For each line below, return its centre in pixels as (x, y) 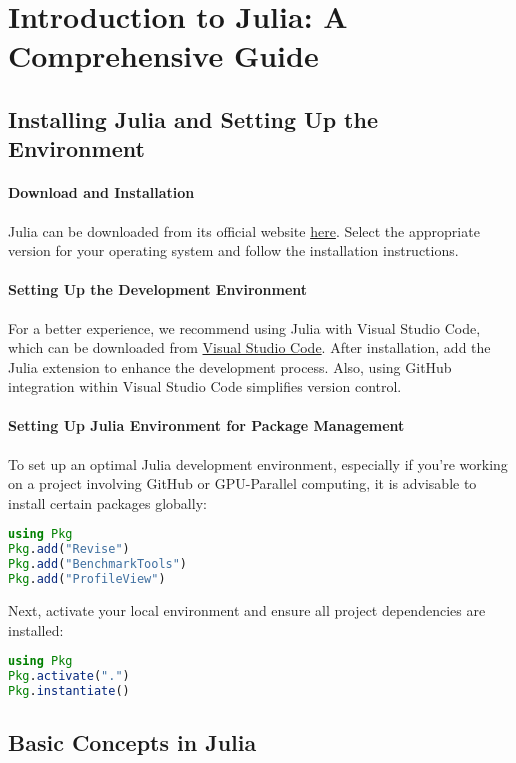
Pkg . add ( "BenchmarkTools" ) (98, 564)
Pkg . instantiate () (69, 690)
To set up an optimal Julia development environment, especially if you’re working (258, 463)
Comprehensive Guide (163, 55)
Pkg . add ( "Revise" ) (69, 549)
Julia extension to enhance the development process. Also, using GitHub (230, 366)
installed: (36, 629)
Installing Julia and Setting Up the (193, 118)
